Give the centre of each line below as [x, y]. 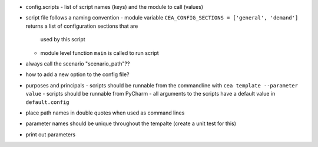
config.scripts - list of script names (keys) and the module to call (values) [114, 7]
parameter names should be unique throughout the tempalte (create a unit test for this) [131, 123]
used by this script [63, 40]
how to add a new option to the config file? [77, 74]
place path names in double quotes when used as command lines [105, 113]
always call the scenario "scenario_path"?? [78, 63]
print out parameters [51, 134]
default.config [48, 102]
